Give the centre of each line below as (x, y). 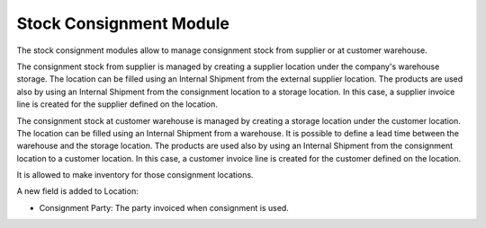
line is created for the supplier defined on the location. (117, 104)
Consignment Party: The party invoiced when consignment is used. (164, 207)
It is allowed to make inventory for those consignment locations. (135, 175)
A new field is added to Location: (77, 191)
